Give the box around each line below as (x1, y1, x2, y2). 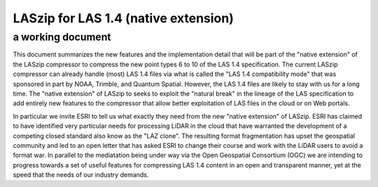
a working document (13, 31, 111, 43)
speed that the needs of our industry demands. (13, 171, 149, 179)
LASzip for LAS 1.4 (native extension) (13, 10, 234, 26)
